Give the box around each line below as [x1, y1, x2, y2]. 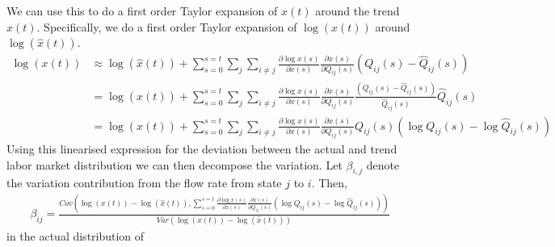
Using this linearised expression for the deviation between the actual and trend [6, 140, 397, 157]
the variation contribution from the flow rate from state [6, 174, 282, 191]
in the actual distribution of [6, 227, 145, 244]
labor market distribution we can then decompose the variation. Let [6, 156, 343, 173]
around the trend [315, 2, 400, 19]
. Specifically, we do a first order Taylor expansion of [36, 18, 297, 35]
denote [366, 156, 400, 173]
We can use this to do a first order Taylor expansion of [6, 2, 278, 19]
